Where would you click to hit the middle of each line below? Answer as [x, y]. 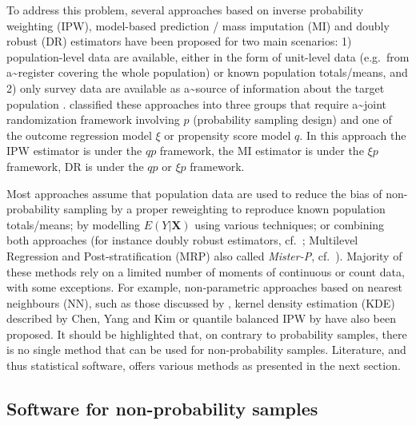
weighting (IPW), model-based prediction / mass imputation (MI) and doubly [198, 25]
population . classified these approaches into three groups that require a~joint [197, 103]
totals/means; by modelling [73, 224]
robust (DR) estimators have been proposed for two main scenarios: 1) [179, 41]
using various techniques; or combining [290, 224]
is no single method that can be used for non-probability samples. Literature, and [206, 350]
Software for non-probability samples [162, 409]
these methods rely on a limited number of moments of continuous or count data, [206, 271]
